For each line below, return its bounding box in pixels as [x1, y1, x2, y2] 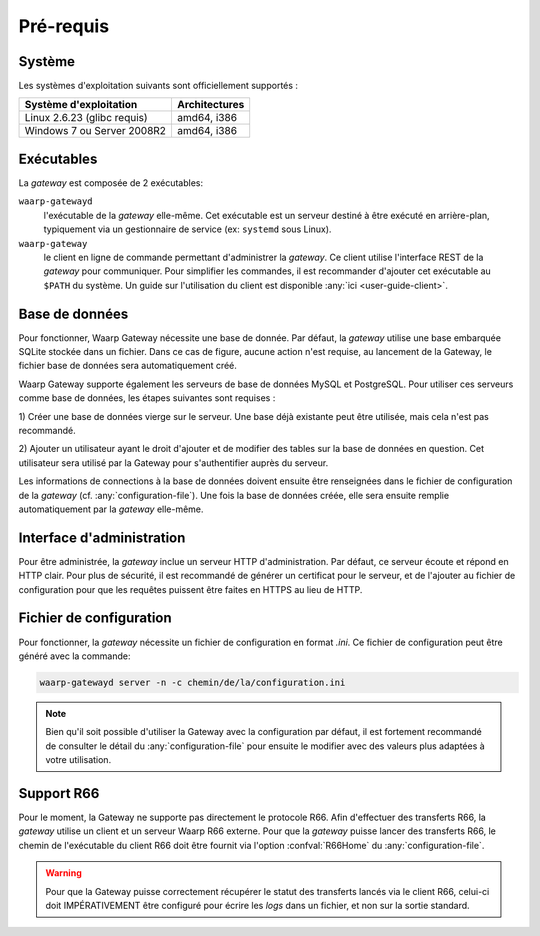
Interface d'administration [18, 529, 186, 546]
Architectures [176, 98, 245, 112]
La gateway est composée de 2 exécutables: [18, 176, 204, 189]
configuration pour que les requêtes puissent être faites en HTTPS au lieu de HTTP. [18, 583, 363, 595]
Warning [45, 867, 82, 879]
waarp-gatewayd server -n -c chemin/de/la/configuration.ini [39, 676, 346, 688]
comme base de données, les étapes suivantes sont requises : [18, 392, 276, 404]
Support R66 [18, 785, 100, 802]
